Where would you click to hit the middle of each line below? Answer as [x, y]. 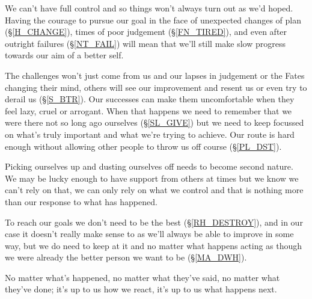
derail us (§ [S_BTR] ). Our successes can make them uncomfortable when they [150, 99]
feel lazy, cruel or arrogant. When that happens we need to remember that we [148, 110]
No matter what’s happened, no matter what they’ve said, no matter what [142, 277]
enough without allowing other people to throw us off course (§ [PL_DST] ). [143, 146]
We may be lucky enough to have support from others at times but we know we [152, 178]
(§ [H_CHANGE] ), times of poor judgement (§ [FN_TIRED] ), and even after [146, 32]
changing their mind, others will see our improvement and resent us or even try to [156, 87]
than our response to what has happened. [81, 201]
